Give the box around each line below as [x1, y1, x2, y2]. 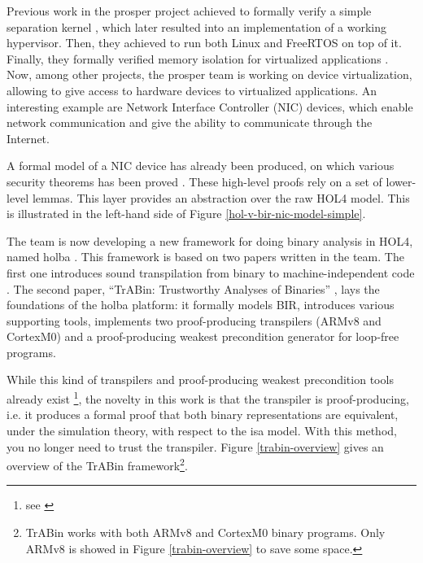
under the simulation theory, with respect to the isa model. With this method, [7, 421, 397, 439]
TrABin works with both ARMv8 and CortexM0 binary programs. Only [25, 523, 386, 540]
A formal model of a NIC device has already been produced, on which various [7, 157, 395, 174]
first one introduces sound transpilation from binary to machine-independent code [7, 264, 415, 281]
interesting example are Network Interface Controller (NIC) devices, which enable [7, 98, 413, 115]
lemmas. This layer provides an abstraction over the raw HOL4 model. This [32, 189, 410, 206]
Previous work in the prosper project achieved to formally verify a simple [7, 2, 372, 19]
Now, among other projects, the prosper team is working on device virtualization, [7, 66, 412, 83]
